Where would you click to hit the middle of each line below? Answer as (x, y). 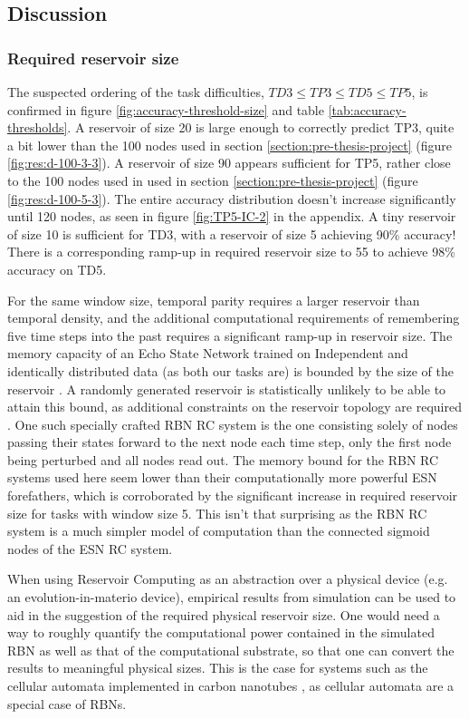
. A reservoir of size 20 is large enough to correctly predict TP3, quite (261, 127)
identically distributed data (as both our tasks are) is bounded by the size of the (230, 370)
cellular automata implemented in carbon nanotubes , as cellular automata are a (231, 685)
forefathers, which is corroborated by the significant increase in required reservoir (233, 496)
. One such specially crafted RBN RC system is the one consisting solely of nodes (233, 424)
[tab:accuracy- (367, 109)
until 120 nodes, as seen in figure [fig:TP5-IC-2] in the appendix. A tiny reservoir (232, 216)
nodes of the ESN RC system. (90, 548)
